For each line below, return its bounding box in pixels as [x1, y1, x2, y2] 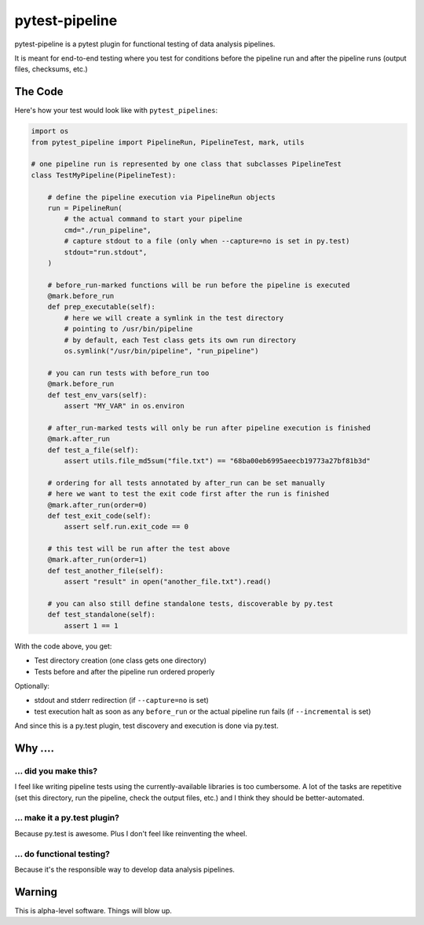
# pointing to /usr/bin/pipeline [64, 324, 193, 334]
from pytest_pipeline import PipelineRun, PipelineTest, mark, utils [31, 137, 305, 147]
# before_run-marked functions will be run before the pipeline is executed [47, 280, 350, 290]
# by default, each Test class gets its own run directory [64, 335, 297, 345]
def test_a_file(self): [47, 445, 139, 455]
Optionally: [14, 681, 50, 690]
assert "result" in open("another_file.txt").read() [64, 577, 272, 587]
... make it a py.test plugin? [14, 813, 119, 824]
